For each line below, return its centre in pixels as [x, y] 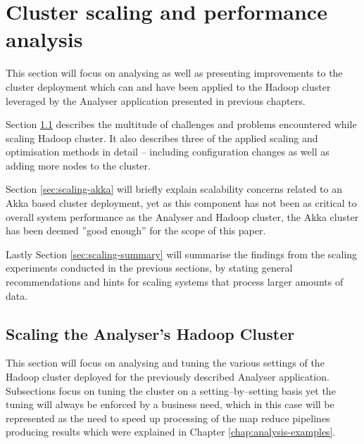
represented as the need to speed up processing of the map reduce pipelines [168, 418]
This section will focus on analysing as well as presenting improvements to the [174, 73]
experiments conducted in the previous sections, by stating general [149, 268]
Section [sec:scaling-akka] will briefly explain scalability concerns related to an [174, 189]
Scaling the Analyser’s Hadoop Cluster [150, 333]
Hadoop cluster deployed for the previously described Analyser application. [168, 377]
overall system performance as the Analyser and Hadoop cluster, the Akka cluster [182, 216]
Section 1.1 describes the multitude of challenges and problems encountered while [181, 124]
